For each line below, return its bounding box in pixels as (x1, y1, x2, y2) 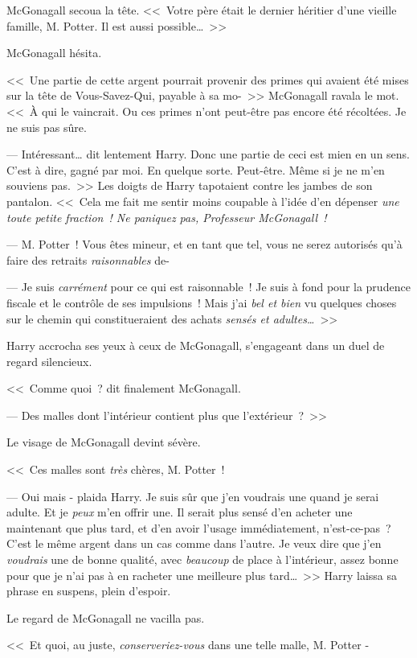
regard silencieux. (6, 352, 92, 369)
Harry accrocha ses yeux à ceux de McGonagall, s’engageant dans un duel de (6, 337, 385, 354)
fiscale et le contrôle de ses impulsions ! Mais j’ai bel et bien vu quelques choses (6, 294, 397, 310)
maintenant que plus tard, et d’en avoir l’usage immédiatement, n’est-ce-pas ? (6, 519, 391, 536)
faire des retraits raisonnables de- (6, 251, 170, 268)
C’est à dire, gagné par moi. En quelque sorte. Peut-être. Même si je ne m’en (6, 161, 385, 178)
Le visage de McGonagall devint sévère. (6, 434, 201, 450)
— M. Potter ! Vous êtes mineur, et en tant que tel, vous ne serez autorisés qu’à (6, 236, 403, 253)
